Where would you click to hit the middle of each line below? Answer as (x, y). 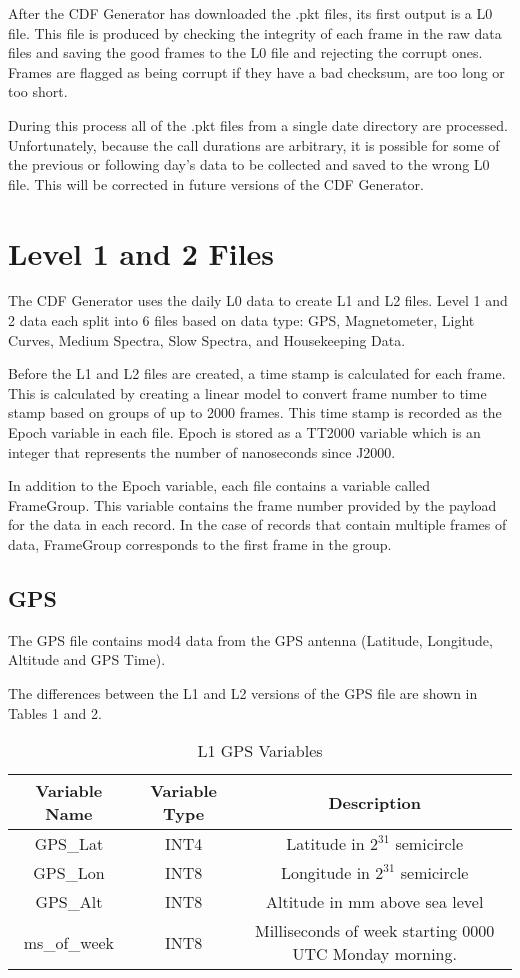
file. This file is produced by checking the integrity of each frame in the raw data (255, 32)
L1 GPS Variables (260, 751)
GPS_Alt (69, 902)
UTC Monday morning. (374, 954)
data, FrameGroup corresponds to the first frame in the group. (200, 544)
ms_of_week (69, 942)
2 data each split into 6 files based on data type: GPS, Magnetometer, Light (241, 320)
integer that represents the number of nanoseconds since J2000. (202, 451)
